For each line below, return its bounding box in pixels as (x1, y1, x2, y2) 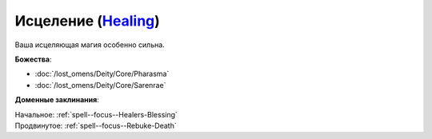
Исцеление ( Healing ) (14, 12, 160, 30)
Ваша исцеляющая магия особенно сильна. (14, 40, 166, 50)
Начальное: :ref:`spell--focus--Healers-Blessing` (14, 109, 178, 119)
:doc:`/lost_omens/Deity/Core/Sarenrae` (34, 80, 166, 89)
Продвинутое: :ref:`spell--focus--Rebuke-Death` (14, 121, 177, 130)
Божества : (14, 54, 52, 64)
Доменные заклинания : (14, 95, 99, 105)
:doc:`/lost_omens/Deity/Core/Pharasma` (34, 69, 170, 79)
